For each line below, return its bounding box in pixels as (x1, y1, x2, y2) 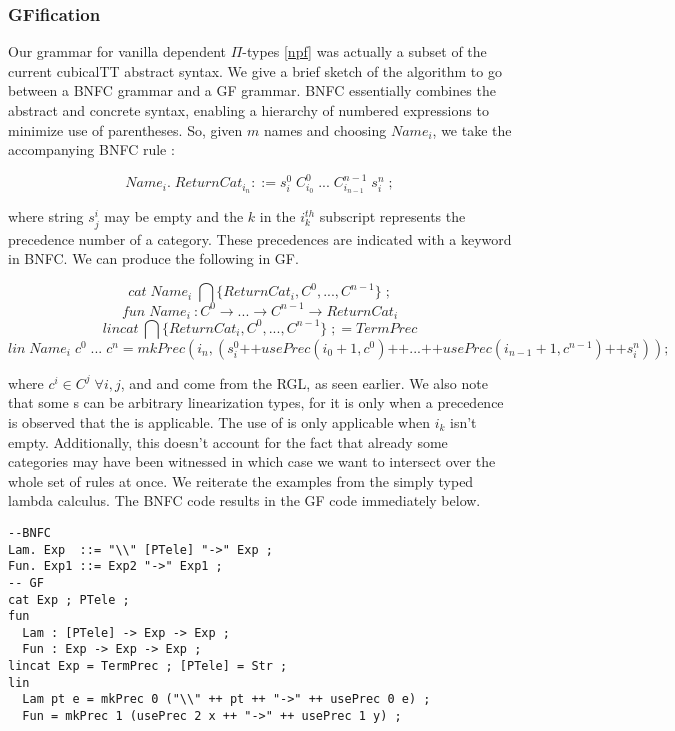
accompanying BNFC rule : (8, 139, 175, 160)
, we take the (432, 119, 512, 140)
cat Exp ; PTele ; (8, 592, 130, 607)
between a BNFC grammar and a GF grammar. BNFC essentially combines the (8, 80, 496, 101)
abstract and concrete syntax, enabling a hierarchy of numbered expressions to (8, 100, 489, 120)
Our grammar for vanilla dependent (8, 41, 226, 62)
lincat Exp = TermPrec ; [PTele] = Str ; (8, 659, 288, 674)
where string (8, 206, 84, 227)
